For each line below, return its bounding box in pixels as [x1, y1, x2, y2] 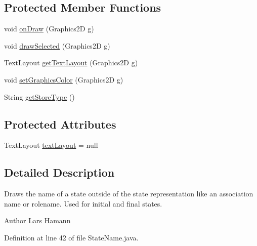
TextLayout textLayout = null [4, 140, 98, 150]
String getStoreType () [4, 91, 75, 102]
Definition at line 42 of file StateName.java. [4, 232, 139, 242]
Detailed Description [4, 165, 115, 180]
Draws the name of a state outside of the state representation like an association [4, 188, 253, 199]
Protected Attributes [4, 116, 116, 132]
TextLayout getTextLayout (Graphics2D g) [4, 57, 138, 68]
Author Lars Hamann [4, 215, 71, 226]
